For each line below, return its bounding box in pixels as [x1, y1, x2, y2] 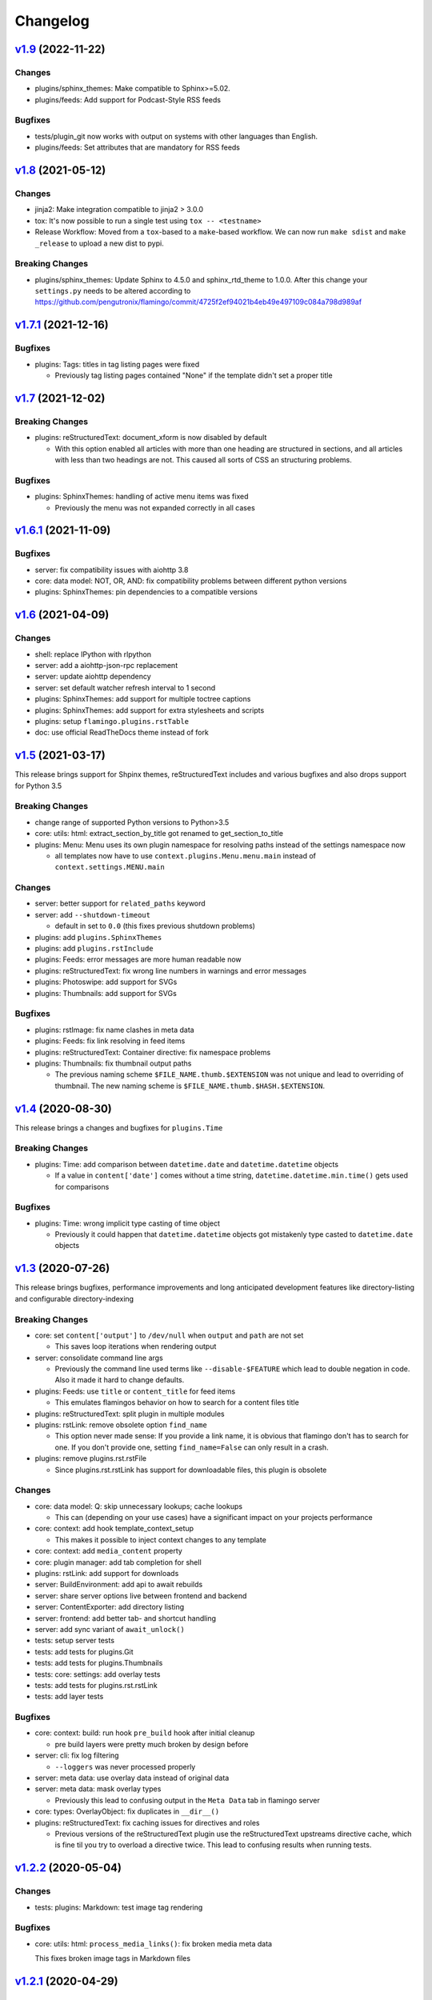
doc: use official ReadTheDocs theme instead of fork [34, 728, 210, 738]
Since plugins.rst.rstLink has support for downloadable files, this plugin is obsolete [54, 1465, 327, 1474]
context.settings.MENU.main [54, 862, 166, 872]
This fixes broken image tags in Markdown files [34, 1954, 191, 1963]
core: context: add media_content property [34, 1546, 183, 1556]
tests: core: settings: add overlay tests [34, 1669, 161, 1679]
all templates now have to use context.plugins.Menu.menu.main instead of [54, 850, 316, 860]
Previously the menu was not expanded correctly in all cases [54, 502, 255, 512]
